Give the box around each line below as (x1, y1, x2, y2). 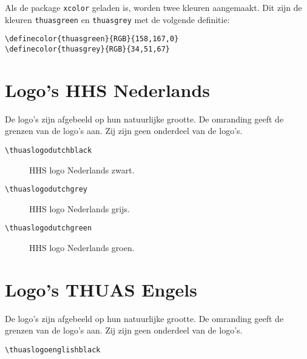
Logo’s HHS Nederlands (5, 77, 211, 102)
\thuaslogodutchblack (5, 146, 92, 155)
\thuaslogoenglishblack (5, 346, 101, 354)
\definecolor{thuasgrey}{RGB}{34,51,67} (5, 44, 170, 53)
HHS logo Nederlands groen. (29, 241, 135, 254)
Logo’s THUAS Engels (5, 277, 197, 301)
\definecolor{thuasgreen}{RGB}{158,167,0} (5, 35, 179, 44)
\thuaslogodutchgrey (5, 185, 88, 194)
